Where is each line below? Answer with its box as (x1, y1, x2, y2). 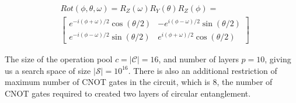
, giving (264, 53, 291, 65)
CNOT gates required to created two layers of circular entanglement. (5, 87, 251, 100)
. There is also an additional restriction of (128, 64, 277, 76)
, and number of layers (158, 53, 239, 65)
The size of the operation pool (5, 53, 113, 65)
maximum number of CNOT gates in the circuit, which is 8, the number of (5, 76, 273, 88)
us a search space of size (5, 64, 91, 76)
